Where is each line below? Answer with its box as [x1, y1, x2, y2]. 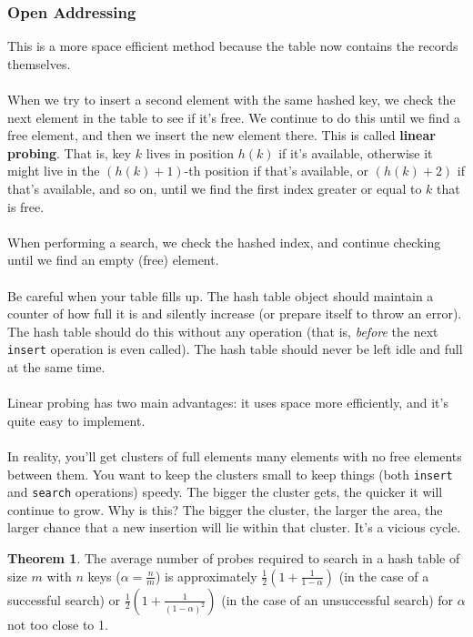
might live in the [7, 161, 100, 180]
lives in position [146, 143, 235, 162]
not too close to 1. [7, 614, 108, 633]
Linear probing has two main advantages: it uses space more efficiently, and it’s [7, 393, 448, 412]
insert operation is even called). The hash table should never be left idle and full [7, 339, 463, 359]
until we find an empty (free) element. [7, 250, 219, 269]
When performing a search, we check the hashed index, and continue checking [7, 232, 441, 251]
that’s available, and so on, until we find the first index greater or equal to [7, 178, 422, 197]
